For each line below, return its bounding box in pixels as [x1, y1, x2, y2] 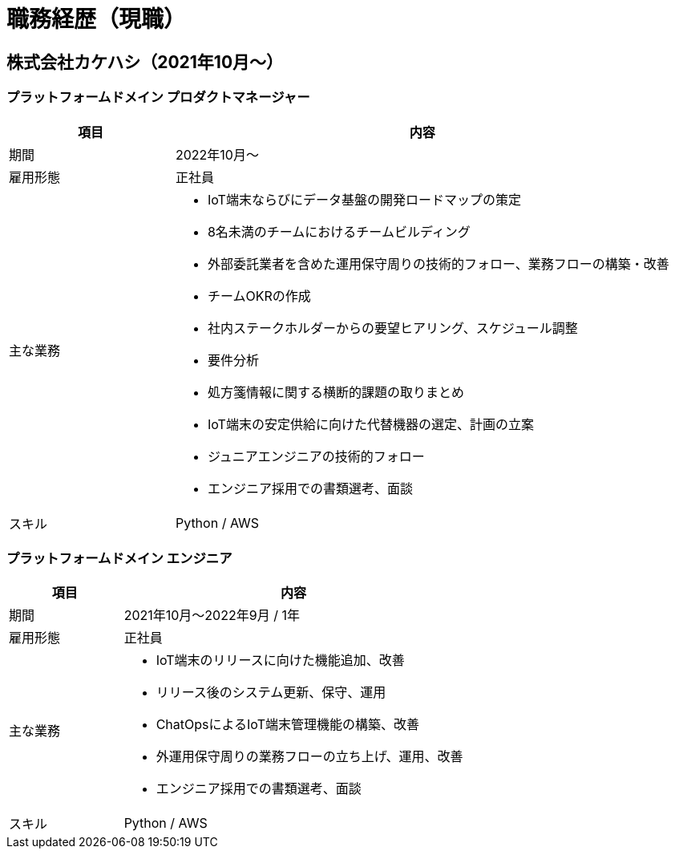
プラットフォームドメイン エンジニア [6, 549, 232, 566]
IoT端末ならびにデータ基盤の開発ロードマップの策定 [207, 191, 521, 208]
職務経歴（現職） [6, 6, 187, 33]
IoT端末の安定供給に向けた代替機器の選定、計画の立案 [207, 415, 534, 432]
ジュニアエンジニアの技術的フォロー [207, 448, 425, 464]
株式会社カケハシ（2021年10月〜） [6, 51, 284, 72]
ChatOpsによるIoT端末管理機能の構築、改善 [156, 716, 419, 733]
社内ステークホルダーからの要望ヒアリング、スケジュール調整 [207, 319, 578, 336]
